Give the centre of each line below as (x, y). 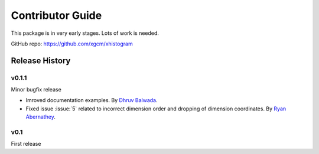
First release (26, 144)
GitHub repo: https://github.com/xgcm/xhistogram (72, 44)
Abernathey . (41, 117)
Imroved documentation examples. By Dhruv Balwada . (92, 100)
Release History (41, 60)
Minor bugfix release (36, 90)
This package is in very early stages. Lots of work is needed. (85, 33)
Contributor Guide (56, 15)
